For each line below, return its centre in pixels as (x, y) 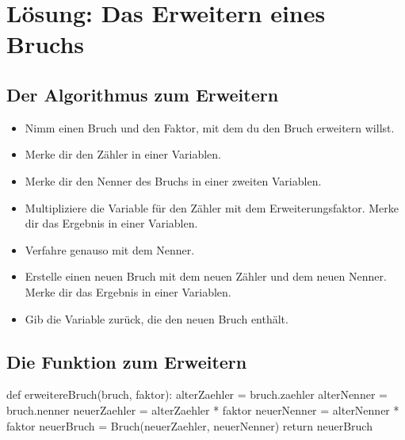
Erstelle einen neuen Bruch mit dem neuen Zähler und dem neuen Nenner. (206, 276)
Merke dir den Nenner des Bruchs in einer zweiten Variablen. (173, 180)
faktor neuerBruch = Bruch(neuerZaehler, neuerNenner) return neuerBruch (189, 425)
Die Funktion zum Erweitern (127, 361)
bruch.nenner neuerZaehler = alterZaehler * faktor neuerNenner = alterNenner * (203, 409)
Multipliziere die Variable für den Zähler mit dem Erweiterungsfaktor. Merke (212, 207)
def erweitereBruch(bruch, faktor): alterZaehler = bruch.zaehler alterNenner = (197, 394)
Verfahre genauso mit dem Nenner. (110, 249)
